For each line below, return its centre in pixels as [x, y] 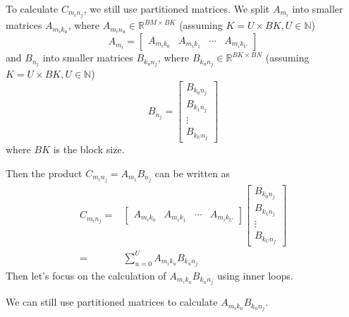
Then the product [44, 173]
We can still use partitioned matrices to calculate [112, 302]
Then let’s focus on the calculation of [86, 276]
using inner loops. [255, 276]
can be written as [192, 173]
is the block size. [89, 149]
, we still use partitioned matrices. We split [177, 8]
